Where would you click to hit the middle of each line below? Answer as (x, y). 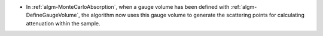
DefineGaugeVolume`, (53, 15)
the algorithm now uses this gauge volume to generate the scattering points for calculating (193, 15)
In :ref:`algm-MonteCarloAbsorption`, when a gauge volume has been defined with (128, 7)
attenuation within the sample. (63, 23)
